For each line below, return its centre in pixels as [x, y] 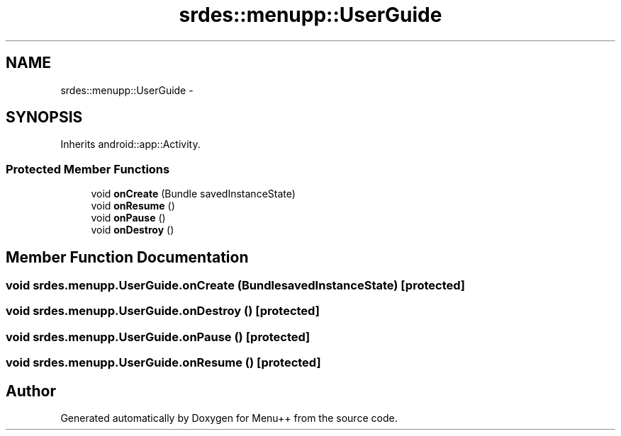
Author [31, 391]
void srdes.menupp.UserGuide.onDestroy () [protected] [163, 311]
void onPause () [128, 218]
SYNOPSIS [44, 117]
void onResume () [133, 206]
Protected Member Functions [88, 169]
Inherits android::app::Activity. [130, 144]
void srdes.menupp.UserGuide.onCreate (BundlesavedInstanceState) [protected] [235, 286]
